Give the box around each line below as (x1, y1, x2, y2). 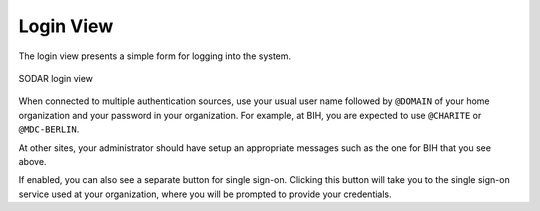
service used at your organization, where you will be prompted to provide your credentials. (18, 188, 392, 200)
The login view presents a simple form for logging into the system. (18, 50, 292, 62)
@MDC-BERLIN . (18, 123, 80, 135)
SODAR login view (18, 72, 94, 84)
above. (18, 155, 47, 167)
